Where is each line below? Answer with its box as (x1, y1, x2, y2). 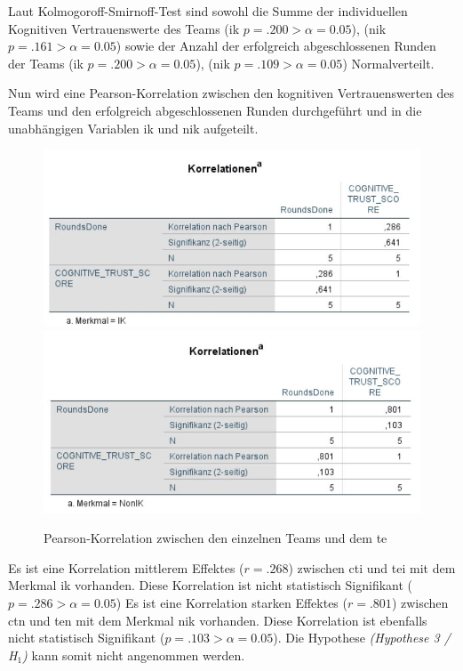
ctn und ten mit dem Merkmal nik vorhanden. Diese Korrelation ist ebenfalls (8, 610, 427, 629)
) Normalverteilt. (342, 53, 435, 72)
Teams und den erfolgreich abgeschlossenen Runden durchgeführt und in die (8, 101, 422, 119)
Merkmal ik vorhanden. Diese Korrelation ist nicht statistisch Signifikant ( (8, 576, 413, 594)
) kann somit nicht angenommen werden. (22, 645, 245, 664)
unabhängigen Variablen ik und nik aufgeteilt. (8, 118, 259, 137)
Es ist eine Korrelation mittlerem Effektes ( (8, 558, 244, 577)
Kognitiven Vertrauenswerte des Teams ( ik (8, 19, 240, 37)
